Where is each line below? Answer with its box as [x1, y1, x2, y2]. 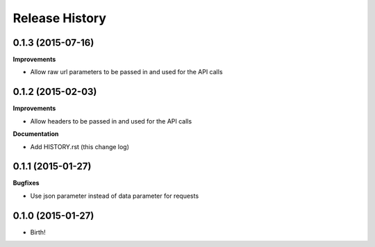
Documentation [12, 130, 59, 138]
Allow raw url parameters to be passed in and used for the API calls [30, 68, 223, 76]
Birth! [30, 228, 46, 236]
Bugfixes [12, 179, 40, 187]
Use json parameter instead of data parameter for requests [30, 191, 199, 200]
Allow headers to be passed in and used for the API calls [30, 117, 192, 125]
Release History [12, 10, 107, 26]
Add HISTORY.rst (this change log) [30, 142, 130, 151]
